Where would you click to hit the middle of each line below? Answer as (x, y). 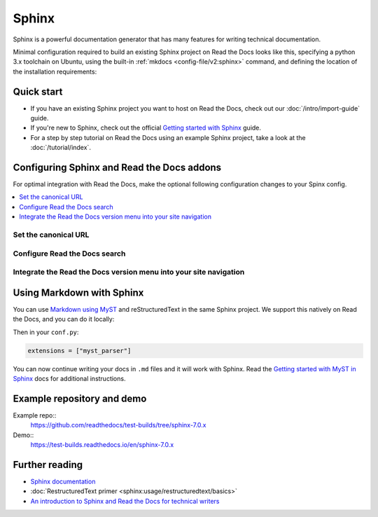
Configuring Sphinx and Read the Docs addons (117, 167)
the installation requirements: (55, 71)
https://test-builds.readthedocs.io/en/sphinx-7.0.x (102, 445)
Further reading (48, 465)
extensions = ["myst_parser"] (79, 351)
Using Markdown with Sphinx (78, 292)
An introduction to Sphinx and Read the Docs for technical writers (125, 501)
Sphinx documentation (63, 481)
